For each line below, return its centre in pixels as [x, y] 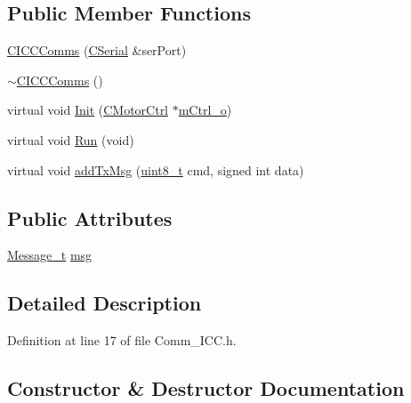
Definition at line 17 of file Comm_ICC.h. [122, 340]
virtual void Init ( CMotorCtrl [88, 110]
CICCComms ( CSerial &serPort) [97, 50]
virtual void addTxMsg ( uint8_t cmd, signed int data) [156, 169]
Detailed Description [105, 303]
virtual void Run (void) [71, 139]
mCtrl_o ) [205, 110]
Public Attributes [90, 218]
